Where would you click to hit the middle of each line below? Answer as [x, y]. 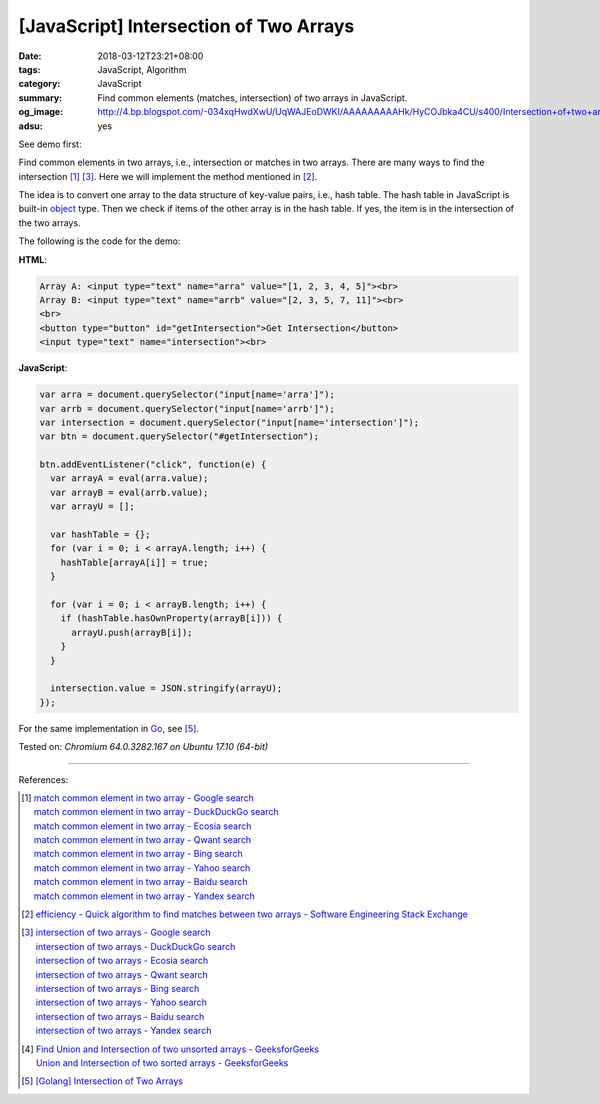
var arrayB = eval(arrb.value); [129, 492]
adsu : [31, 126]
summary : [40, 97]
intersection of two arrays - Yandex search [123, 1031]
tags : [29, 69]
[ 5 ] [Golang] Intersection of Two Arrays [102, 1081]
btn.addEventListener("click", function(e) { [153, 464]
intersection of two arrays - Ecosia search [122, 961]
